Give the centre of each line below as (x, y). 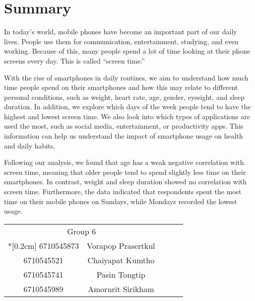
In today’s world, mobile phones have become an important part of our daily (121, 32)
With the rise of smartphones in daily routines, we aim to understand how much (126, 77)
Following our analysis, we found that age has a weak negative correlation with (124, 162)
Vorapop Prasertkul (121, 245)
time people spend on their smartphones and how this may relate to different (121, 87)
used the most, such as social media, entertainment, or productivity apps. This (124, 126)
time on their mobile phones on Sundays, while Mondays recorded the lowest (121, 201)
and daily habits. (30, 145)
